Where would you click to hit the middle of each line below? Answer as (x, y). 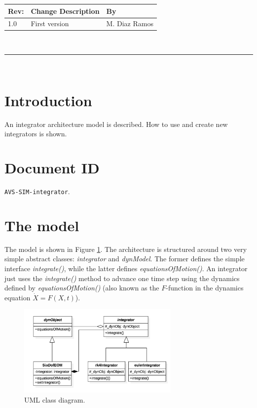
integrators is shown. (36, 134)
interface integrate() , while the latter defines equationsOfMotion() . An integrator (126, 268)
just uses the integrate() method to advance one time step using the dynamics (122, 278)
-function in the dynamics (205, 288)
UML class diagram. (55, 399)
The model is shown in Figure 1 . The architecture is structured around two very (126, 249)
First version (50, 23)
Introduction (48, 100)
